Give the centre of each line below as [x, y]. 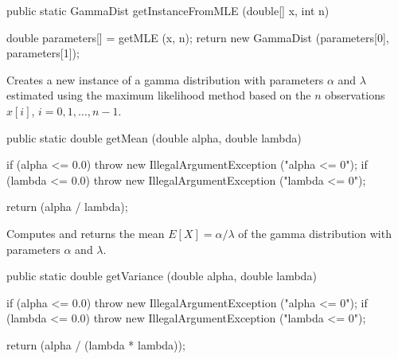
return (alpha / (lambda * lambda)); [96, 344]
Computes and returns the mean [86, 233]
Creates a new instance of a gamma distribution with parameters [165, 79]
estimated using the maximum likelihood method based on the [159, 95]
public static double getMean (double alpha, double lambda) [154, 137]
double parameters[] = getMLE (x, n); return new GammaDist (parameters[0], [198, 37]
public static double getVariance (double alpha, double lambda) [162, 276]
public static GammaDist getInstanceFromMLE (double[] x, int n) [168, 10]
